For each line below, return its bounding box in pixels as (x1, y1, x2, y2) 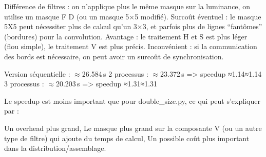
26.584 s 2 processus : (82, 68, 148, 79)
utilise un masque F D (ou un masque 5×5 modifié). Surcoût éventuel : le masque (4, 11, 261, 21)
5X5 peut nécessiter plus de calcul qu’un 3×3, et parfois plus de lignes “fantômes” (4, 21, 262, 32)
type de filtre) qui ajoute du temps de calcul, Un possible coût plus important (4, 132, 250, 143)
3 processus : (4, 78, 44, 89)
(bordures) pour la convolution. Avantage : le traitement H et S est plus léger (4, 31, 248, 41)
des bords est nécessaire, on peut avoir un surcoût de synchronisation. (4, 51, 224, 61)
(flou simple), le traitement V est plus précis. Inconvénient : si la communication (4, 41, 257, 52)
